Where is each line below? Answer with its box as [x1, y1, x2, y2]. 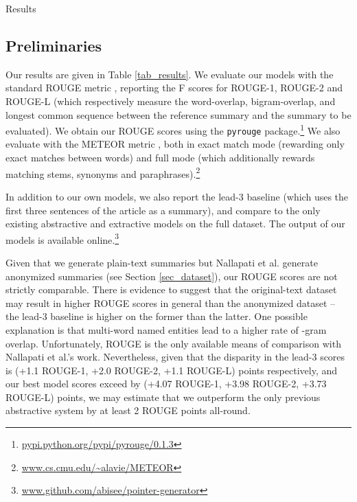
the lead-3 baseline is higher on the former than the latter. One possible [5, 309, 308, 323]
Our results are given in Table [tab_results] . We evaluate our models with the [5, 67, 334, 81]
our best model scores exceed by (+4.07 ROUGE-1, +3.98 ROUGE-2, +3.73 [5, 376, 327, 391]
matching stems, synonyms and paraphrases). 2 [5, 164, 200, 181]
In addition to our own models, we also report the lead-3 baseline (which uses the [5, 189, 349, 203]
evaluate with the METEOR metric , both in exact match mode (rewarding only [5, 137, 345, 151]
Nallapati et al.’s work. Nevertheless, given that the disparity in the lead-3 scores [5, 350, 345, 364]
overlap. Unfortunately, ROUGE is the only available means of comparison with [5, 336, 341, 350]
